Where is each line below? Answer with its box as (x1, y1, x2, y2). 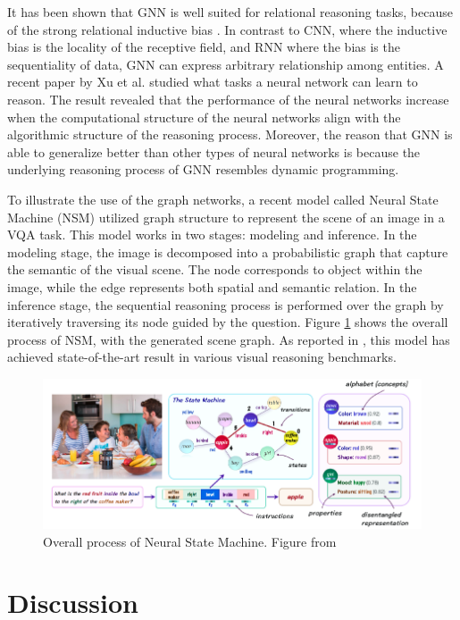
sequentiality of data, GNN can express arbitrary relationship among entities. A (7, 54, 444, 73)
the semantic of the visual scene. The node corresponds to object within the (7, 260, 422, 279)
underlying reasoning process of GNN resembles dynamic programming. (7, 160, 399, 179)
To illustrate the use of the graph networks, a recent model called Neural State (7, 189, 439, 208)
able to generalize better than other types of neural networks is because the (7, 142, 421, 161)
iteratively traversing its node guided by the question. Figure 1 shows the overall (7, 313, 448, 331)
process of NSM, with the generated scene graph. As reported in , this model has (7, 330, 450, 348)
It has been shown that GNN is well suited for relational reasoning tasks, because (7, 3, 453, 21)
